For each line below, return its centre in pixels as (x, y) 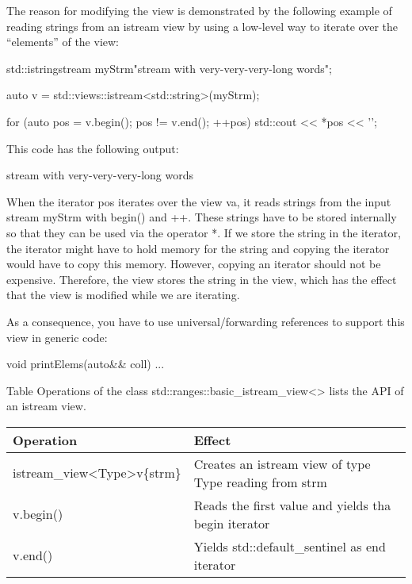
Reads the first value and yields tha (292, 505)
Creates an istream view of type (282, 463)
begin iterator (232, 523)
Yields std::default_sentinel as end (290, 546)
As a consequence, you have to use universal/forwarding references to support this (206, 321)
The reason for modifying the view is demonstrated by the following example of (199, 10)
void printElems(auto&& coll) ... (86, 364)
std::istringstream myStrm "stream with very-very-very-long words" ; (169, 68)
